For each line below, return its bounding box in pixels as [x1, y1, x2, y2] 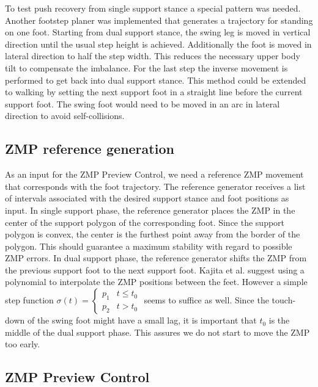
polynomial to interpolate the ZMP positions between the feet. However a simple [5, 275, 308, 288]
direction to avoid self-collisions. [5, 109, 125, 122]
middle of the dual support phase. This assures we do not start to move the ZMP [5, 325, 310, 338]
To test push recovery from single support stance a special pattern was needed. [5, 2, 301, 14]
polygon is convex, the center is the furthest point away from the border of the [5, 228, 300, 241]
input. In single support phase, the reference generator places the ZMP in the [5, 203, 295, 216]
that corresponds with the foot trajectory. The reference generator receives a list [5, 179, 306, 192]
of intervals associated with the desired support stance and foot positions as [5, 192, 289, 204]
